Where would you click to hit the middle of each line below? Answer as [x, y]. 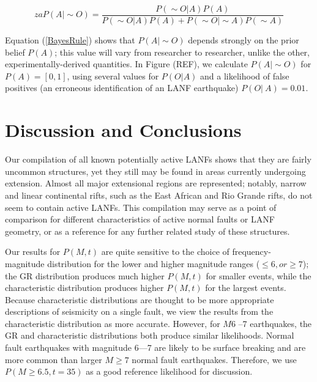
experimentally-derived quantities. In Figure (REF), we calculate [126, 64]
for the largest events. [246, 288]
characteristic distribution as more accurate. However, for [113, 323]
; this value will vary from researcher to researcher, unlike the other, [182, 52]
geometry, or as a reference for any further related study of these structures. [147, 231]
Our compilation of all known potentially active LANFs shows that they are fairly [158, 159]
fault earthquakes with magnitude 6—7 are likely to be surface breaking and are [155, 347]
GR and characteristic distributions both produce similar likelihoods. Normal [150, 335]
